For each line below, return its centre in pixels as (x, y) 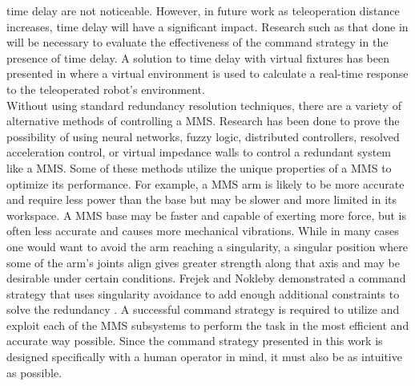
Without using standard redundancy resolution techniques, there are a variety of (204, 105)
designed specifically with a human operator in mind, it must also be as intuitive (204, 357)
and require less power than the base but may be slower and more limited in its (202, 199)
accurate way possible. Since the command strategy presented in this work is (195, 341)
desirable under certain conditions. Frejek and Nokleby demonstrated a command (206, 278)
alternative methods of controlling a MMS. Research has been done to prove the (203, 121)
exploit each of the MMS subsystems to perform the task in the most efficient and (208, 325)
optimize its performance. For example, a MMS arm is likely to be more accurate (205, 183)
